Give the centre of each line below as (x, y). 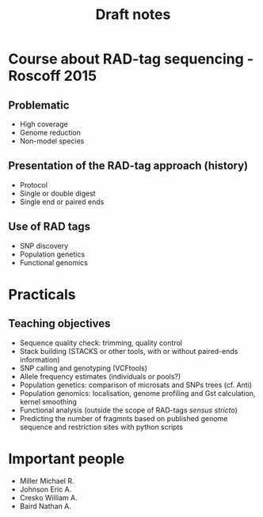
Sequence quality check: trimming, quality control (101, 343)
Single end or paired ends (62, 201)
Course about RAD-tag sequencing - (131, 59)
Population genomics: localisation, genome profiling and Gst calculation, (137, 393)
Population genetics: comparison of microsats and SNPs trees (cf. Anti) (135, 385)
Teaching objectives (59, 323)
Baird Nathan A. (45, 506)
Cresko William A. (48, 497)
